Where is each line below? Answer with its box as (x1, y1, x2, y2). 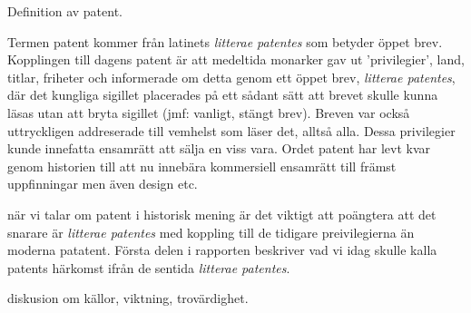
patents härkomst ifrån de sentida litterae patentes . (7, 258, 290, 277)
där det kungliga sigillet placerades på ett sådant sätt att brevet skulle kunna (7, 85, 438, 104)
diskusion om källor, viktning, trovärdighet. (7, 289, 249, 308)
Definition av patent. (7, 2, 123, 20)
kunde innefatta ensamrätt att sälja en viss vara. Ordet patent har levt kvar (7, 139, 431, 158)
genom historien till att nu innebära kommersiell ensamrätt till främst (7, 156, 397, 175)
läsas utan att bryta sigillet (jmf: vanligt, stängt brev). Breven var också (7, 103, 410, 122)
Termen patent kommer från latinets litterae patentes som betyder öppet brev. (7, 32, 443, 51)
